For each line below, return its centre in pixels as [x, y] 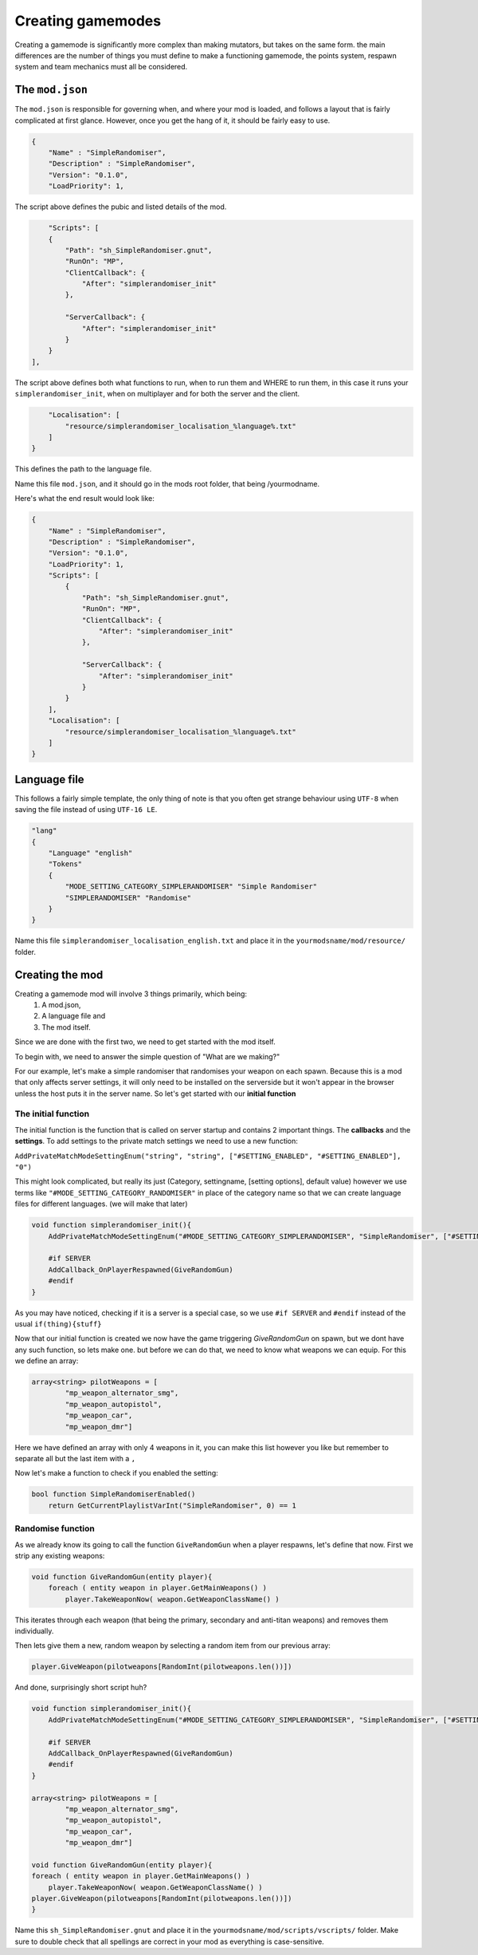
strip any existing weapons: [60, 1555]
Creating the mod [59, 974]
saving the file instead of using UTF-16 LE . [86, 810]
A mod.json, [61, 1004]
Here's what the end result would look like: [85, 499]
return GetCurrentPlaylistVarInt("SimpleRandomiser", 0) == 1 [172, 1505]
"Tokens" [65, 864]
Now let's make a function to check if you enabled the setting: [116, 1473]
